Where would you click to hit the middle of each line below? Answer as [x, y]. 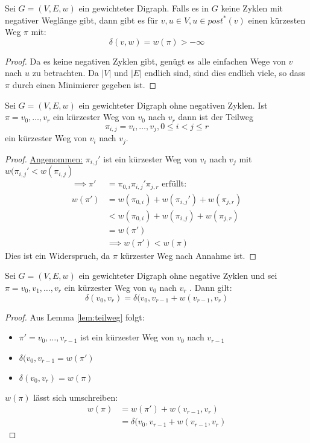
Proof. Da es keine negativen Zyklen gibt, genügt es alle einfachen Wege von [145, 61]
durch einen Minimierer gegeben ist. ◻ [84, 84]
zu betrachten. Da [65, 73]
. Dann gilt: [211, 287]
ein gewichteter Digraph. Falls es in [144, 8]
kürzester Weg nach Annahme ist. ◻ [188, 255]
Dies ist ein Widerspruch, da [58, 255]
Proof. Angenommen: [44, 158]
